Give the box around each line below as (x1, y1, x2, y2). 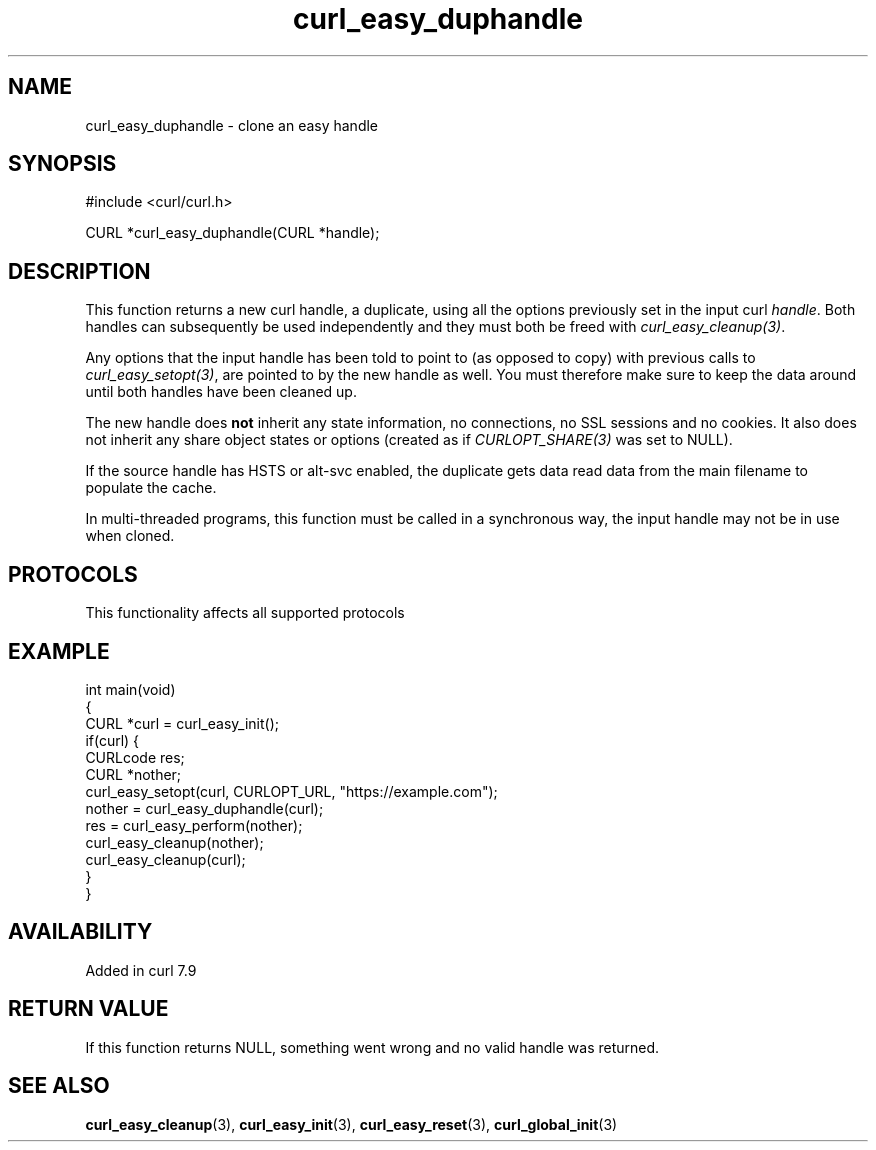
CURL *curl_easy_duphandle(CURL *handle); (85, 224, 380, 242)
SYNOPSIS (8, 151, 117, 177)
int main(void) (85, 680, 176, 698)
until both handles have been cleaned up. (85, 383, 357, 401)
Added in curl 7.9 (85, 961, 197, 979)
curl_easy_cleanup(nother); (85, 833, 264, 851)
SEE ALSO (8, 1073, 110, 1099)
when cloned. (85, 527, 175, 545)
